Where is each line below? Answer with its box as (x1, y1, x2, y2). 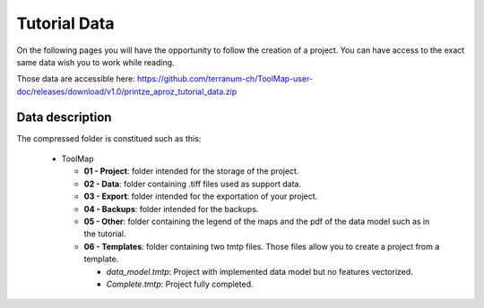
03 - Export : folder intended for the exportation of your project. (83, 191, 318, 201)
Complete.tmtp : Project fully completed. (106, 278, 255, 289)
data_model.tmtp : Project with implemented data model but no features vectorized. (106, 266, 414, 277)
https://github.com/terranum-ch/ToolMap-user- (136, 73, 314, 84)
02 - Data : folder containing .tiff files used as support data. (83, 178, 302, 189)
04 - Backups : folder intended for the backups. (83, 203, 259, 214)
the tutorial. (83, 228, 126, 239)
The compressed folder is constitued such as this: (16, 133, 202, 143)
